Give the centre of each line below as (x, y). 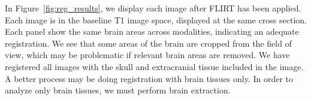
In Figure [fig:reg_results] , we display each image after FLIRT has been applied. (153, 8)
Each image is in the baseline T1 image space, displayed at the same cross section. (156, 19)
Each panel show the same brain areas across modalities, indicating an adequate (152, 31)
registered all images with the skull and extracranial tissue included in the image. (154, 66)
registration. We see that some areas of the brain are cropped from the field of (148, 43)
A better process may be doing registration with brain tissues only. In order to (149, 78)
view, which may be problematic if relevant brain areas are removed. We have (147, 55)
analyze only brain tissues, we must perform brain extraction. (118, 90)
